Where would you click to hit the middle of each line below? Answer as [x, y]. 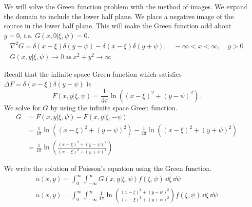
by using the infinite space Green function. [114, 107]
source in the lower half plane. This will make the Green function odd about [118, 26]
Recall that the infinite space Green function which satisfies [93, 74]
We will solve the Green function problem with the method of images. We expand [126, 6]
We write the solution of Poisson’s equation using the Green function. [108, 168]
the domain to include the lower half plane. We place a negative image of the [119, 16]
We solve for [22, 107]
